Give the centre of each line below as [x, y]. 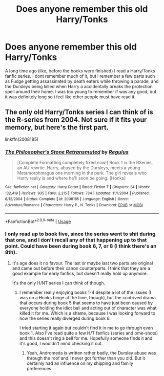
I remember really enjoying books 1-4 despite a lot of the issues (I [85, 292]
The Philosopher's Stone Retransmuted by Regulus [67, 152]
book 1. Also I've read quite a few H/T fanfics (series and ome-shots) [89, 333]
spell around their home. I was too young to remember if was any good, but [81, 91]
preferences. [40, 368]
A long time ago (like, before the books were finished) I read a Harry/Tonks [80, 71]
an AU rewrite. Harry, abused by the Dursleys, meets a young [79, 168]
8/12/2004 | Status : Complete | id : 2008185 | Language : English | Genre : [67, 199]
